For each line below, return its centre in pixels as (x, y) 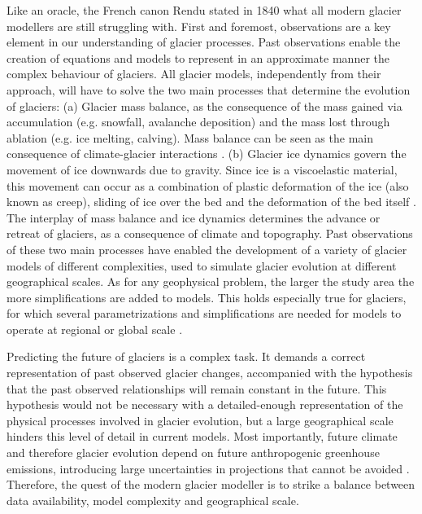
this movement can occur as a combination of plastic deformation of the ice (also (208, 185)
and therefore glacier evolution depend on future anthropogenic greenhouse (193, 452)
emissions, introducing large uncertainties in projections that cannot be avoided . (208, 468)
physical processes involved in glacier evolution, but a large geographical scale (200, 420)
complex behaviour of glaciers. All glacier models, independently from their (194, 74)
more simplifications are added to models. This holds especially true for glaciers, (207, 297)
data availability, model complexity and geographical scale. (153, 500)
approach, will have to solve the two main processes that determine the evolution (209, 89)
